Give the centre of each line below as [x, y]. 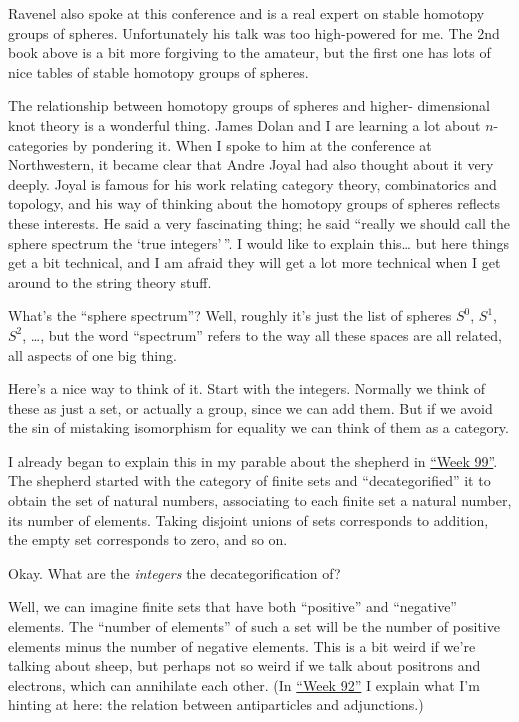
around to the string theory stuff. [110, 281]
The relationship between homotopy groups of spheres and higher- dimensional [249, 105]
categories [38, 144]
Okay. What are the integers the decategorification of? [174, 572]
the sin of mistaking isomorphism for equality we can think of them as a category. [258, 427]
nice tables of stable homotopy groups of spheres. [158, 71]
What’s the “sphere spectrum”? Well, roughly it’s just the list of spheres [230, 315]
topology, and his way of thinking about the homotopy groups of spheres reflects [254, 203]
